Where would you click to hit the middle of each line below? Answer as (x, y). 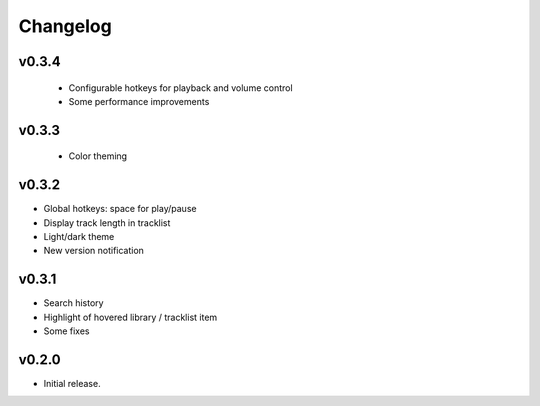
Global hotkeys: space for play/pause (120, 209)
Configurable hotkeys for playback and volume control (181, 87)
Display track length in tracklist (107, 222)
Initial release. (72, 384)
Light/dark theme (79, 237)
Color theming (98, 156)
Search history (73, 303)
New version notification (94, 251)
